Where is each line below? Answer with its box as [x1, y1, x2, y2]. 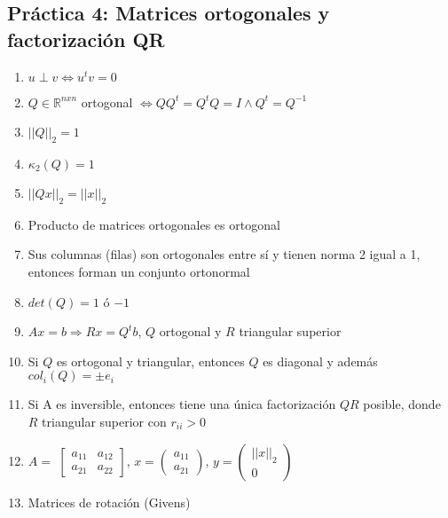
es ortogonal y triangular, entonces [56, 351, 245, 370]
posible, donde [363, 395, 441, 413]
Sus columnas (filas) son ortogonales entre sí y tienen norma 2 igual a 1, [28, 245, 420, 263]
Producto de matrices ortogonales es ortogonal [28, 215, 280, 233]
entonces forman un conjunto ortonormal [28, 262, 250, 280]
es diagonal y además [263, 351, 378, 370]
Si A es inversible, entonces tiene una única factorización [28, 395, 336, 413]
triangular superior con [42, 412, 167, 430]
